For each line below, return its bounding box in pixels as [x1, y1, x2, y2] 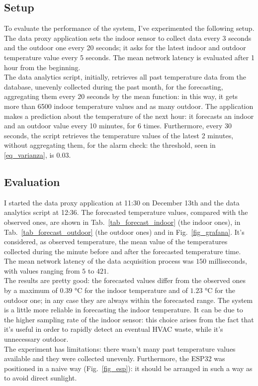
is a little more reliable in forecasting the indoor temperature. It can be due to [4, 304, 243, 315]
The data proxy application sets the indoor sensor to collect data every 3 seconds [4, 32, 252, 43]
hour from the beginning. [4, 62, 81, 72]
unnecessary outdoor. [4, 334, 69, 344]
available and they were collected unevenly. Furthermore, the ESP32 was [4, 353, 225, 364]
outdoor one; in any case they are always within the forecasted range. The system [4, 294, 253, 305]
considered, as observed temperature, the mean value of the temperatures [4, 236, 228, 247]
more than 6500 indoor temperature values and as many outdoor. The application [4, 100, 254, 111]
